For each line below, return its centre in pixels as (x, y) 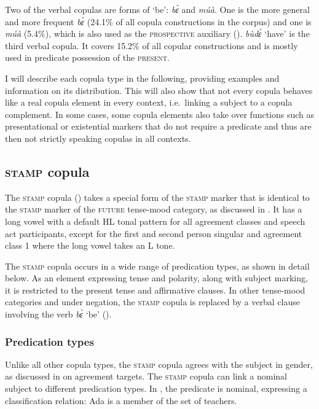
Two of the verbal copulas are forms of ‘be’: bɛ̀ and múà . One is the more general (157, 9)
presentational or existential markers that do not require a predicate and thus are (158, 126)
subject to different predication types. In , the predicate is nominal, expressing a (156, 388)
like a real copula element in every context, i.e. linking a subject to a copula (149, 102)
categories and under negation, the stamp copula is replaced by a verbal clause (152, 302)
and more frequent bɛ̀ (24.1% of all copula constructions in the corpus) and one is (158, 21)
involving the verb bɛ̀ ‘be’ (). (58, 314)
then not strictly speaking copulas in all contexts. (98, 138)
